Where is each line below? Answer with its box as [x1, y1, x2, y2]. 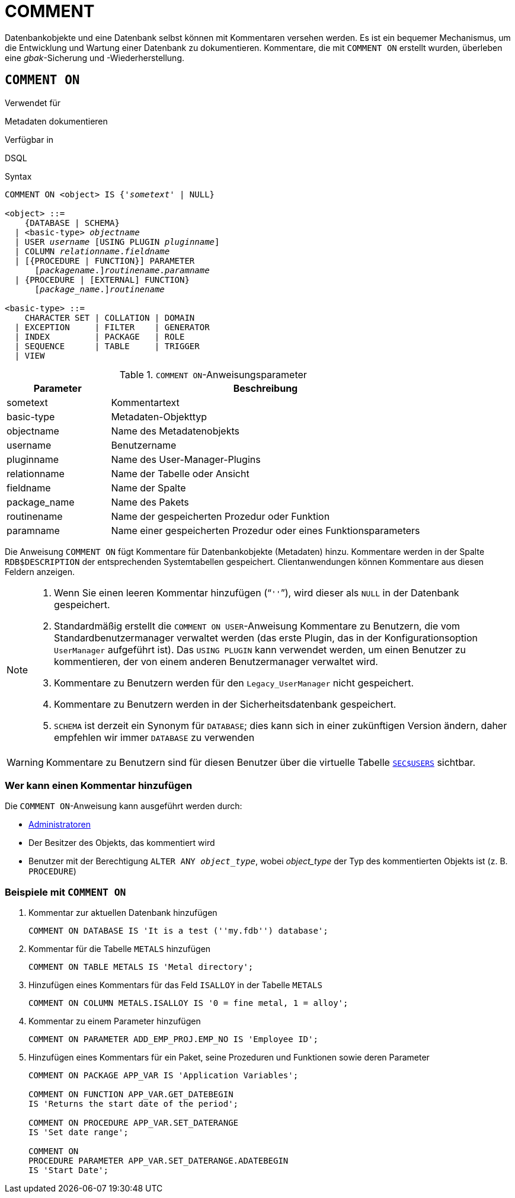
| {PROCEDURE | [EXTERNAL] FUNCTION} [14, 274, 190, 285]
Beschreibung [233, 382, 298, 394]
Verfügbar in [5, 134, 54, 145]
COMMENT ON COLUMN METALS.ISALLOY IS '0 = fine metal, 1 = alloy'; [28, 998, 348, 1008]
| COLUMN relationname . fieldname [14, 246, 170, 256]
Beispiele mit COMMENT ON [5, 886, 126, 898]
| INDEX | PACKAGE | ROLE [14, 331, 185, 341]
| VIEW [14, 350, 45, 360]
